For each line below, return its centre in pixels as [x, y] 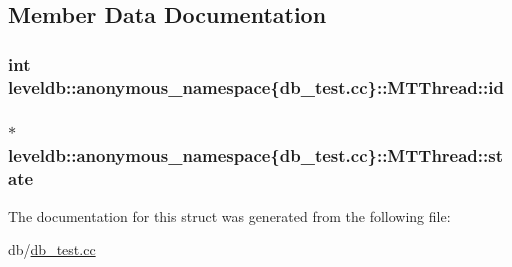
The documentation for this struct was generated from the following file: [229, 215]
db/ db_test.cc [52, 249]
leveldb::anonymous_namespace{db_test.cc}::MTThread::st [256, 155]
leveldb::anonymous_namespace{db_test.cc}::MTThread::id [256, 86]
